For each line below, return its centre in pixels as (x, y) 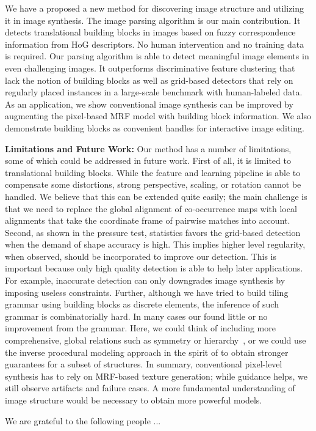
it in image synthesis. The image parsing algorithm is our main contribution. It (153, 20)
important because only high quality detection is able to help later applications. (154, 268)
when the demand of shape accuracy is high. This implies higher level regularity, (155, 244)
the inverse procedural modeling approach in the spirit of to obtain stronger (147, 352)
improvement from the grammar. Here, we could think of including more (140, 328)
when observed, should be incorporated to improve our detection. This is (141, 256)
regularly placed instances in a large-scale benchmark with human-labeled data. (154, 92)
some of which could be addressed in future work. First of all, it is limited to (148, 160)
